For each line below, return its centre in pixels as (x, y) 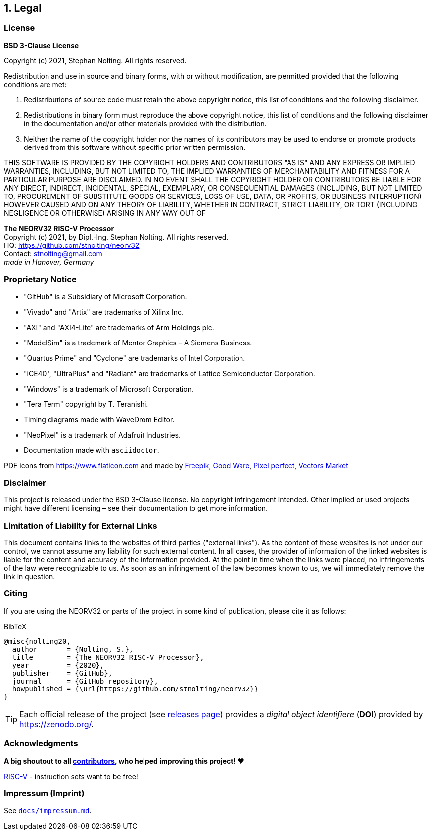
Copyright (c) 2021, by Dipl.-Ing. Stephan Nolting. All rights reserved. (116, 237)
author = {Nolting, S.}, (73, 649)
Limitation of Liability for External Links (81, 525)
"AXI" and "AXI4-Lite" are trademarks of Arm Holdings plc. (119, 327)
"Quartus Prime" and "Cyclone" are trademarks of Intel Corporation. (135, 358)
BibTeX (15, 626)
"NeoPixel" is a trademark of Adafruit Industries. (102, 435)
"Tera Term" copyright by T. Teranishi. (86, 404)
